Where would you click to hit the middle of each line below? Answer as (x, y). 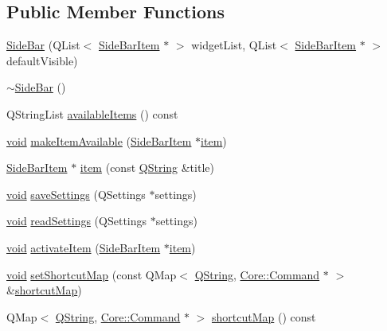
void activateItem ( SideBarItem (84, 247)
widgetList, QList (234, 45)
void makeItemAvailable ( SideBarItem (99, 140)
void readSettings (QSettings (77, 221)
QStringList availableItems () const (92, 113)
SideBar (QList (43, 45)
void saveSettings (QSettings (76, 194)
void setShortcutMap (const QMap (92, 274)
